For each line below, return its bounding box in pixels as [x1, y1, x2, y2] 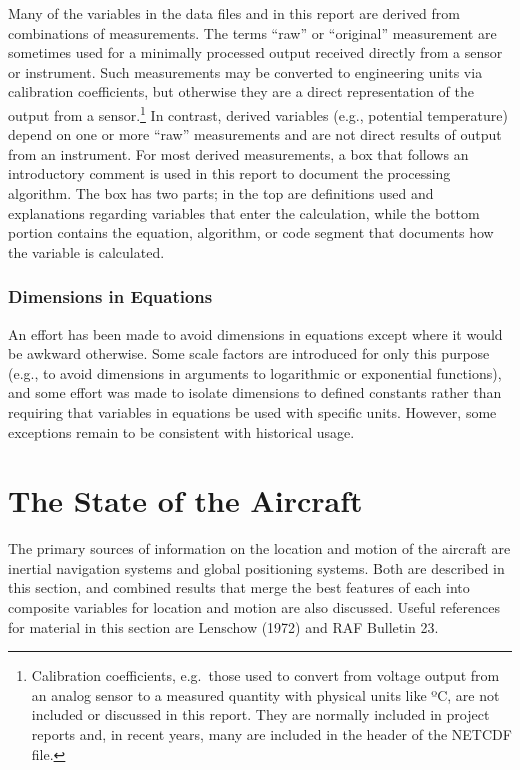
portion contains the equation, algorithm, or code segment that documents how [8, 222, 494, 243]
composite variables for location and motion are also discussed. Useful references [8, 597, 500, 618]
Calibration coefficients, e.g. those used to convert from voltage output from [31, 665, 500, 686]
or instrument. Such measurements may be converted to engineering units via [8, 61, 483, 82]
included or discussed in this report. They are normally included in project [31, 704, 490, 725]
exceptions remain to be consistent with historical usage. [8, 421, 355, 442]
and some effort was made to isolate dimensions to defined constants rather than [8, 382, 502, 403]
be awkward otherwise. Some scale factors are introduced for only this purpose [8, 343, 490, 364]
